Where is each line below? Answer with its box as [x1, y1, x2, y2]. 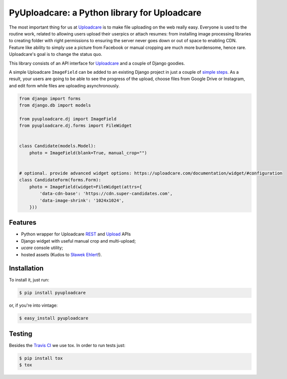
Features [9, 218, 36, 227]
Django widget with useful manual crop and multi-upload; [21, 238, 136, 244]
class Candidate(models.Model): [19, 143, 96, 149]
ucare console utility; [21, 245, 63, 251]
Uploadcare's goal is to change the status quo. [9, 51, 103, 57]
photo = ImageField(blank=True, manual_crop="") [29, 150, 147, 155]
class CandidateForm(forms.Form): [19, 177, 101, 183]
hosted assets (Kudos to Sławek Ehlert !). [21, 251, 102, 257]
